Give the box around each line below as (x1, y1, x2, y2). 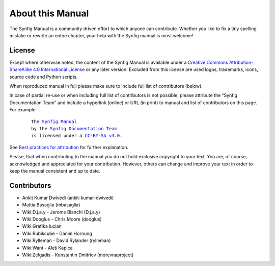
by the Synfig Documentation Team (31, 126, 117, 131)
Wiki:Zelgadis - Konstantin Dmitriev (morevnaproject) (22, 252, 134, 258)
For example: (9, 107, 37, 113)
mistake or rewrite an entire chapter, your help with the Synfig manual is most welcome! (9, 32, 194, 38)
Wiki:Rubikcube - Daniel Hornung (22, 230, 93, 236)
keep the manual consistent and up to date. (9, 167, 100, 174)
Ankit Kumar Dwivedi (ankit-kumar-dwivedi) (22, 195, 114, 201)
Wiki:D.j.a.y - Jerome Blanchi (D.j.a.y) (22, 209, 100, 215)
